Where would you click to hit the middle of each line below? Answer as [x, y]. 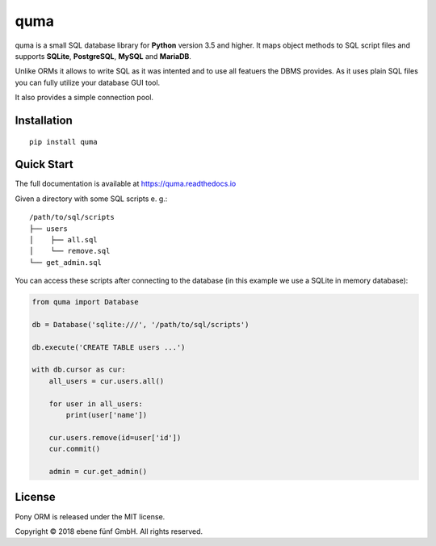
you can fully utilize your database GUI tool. [88, 82]
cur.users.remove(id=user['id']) [115, 437]
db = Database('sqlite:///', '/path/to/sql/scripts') [140, 324]
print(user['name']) [107, 415]
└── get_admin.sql [66, 262]
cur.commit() [75, 449]
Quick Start [44, 164]
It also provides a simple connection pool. [84, 98]
